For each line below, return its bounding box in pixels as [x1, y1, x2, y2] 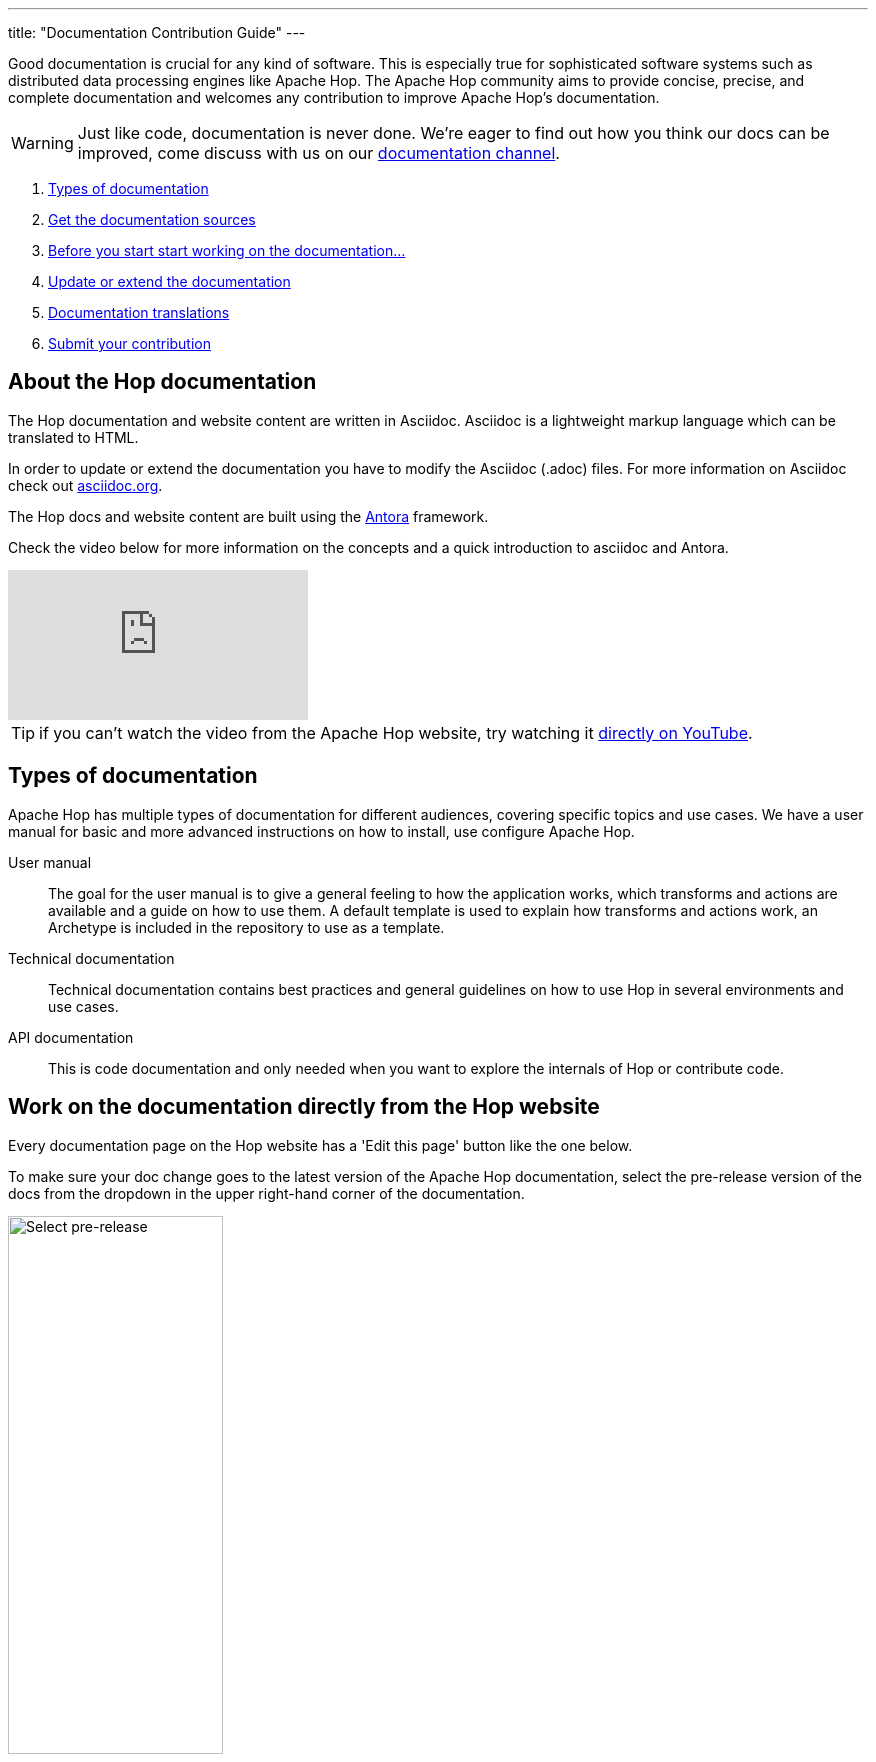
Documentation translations [48, 304, 230, 321]
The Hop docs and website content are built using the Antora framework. [8, 507, 489, 525]
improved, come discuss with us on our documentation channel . [77, 143, 560, 163]
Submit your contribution [48, 335, 212, 352]
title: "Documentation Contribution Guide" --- [8, 24, 306, 41]
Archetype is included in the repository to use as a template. [48, 918, 445, 936]
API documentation [8, 1028, 134, 1046]
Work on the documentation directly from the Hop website [8, 1094, 600, 1120]
